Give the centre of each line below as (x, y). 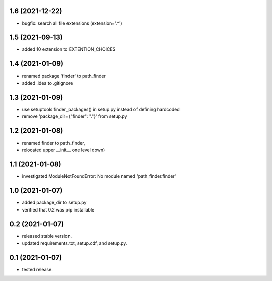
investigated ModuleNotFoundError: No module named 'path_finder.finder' (99, 176)
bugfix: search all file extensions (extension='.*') (72, 23)
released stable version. (47, 236)
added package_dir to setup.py (54, 203)
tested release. (37, 269)
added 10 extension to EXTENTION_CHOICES (69, 49)
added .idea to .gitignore (47, 83)
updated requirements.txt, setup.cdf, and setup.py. (75, 243)
